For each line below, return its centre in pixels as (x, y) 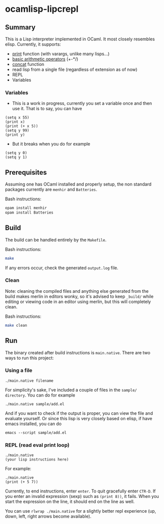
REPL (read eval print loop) (37, 445)
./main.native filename (29, 381)
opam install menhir (26, 208)
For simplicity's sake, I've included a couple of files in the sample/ (71, 390)
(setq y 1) (16, 157)
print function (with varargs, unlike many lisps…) (61, 54)
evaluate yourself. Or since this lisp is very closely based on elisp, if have (79, 418)
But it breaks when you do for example (51, 144)
